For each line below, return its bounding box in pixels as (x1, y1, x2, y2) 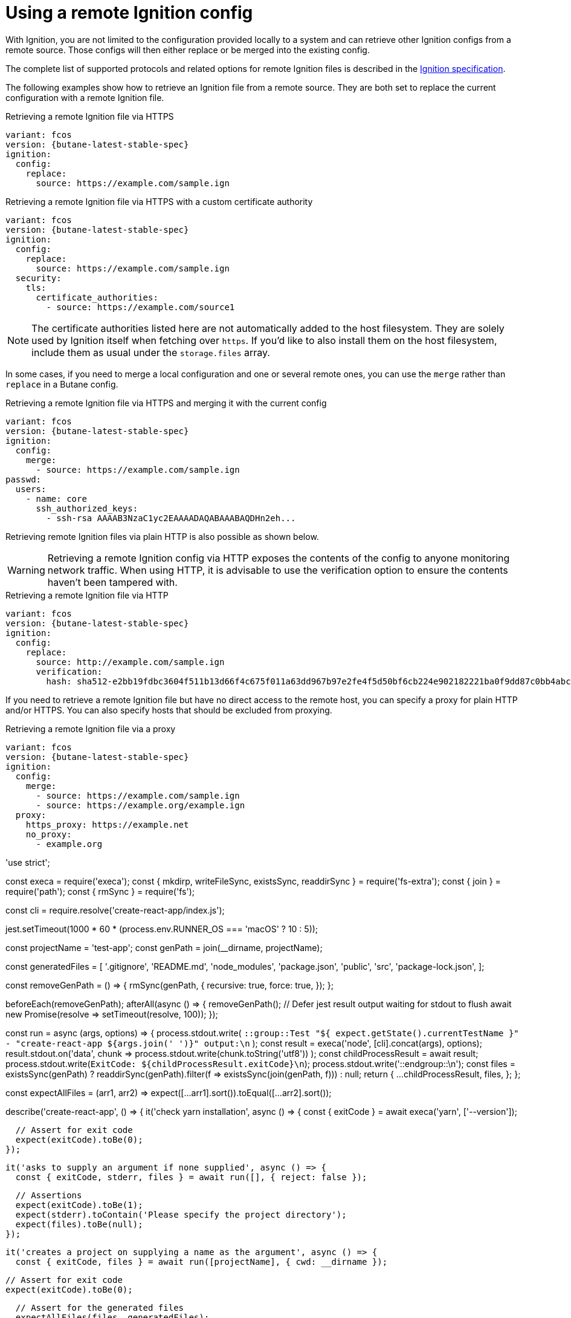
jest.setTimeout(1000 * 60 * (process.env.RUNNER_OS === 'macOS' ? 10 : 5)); (5, 923, 318, 934)
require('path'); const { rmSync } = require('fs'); (5, 886, 195, 897)
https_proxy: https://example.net (25, 819, 189, 829)
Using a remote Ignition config (5, 2, 253, 23)
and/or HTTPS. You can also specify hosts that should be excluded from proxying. (5, 704, 332, 715)
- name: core (25, 493, 87, 504)
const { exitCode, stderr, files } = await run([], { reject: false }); (15, 1172, 367, 1182)
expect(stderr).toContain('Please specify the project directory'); (15, 1209, 347, 1219)
